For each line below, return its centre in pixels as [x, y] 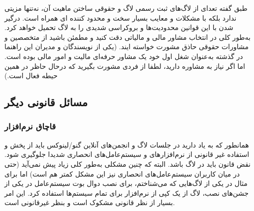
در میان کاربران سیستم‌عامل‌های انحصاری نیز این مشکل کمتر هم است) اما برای [122, 173]
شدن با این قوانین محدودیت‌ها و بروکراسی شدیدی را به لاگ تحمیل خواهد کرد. [119, 27]
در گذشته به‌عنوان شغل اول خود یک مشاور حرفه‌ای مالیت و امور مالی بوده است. [124, 56]
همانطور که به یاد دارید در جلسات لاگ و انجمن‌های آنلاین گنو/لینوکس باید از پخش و [127, 144]
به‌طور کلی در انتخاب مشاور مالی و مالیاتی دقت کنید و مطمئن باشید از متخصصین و [127, 37]
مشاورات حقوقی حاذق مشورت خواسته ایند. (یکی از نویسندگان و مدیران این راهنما [127, 46]
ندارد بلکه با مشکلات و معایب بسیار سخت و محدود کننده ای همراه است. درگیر [121, 17]
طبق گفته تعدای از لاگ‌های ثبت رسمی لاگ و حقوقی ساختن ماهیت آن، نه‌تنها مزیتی [126, 8]
